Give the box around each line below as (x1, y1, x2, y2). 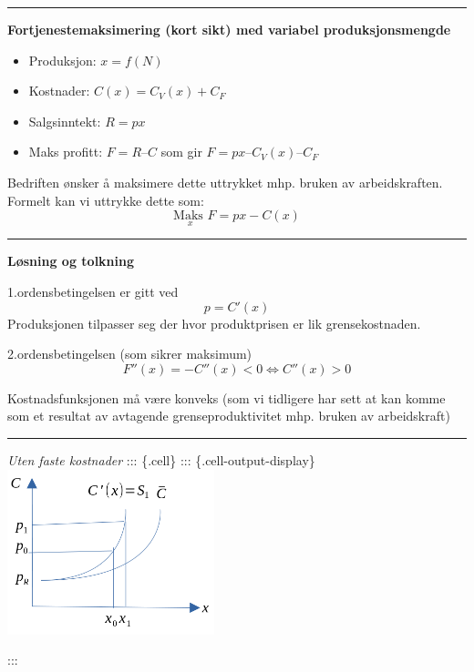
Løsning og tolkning (7, 251, 135, 270)
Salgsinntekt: (28, 111, 101, 130)
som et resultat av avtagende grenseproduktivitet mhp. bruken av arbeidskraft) (7, 406, 450, 425)
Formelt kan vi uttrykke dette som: (7, 190, 204, 209)
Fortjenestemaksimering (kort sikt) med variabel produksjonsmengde (7, 20, 451, 38)
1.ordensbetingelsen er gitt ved (7, 281, 179, 300)
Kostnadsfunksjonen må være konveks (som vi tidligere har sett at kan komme (7, 388, 446, 407)
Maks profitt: (28, 142, 103, 161)
